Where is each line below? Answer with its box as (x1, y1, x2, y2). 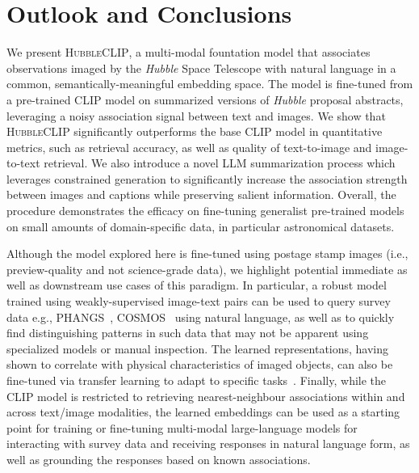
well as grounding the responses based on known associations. (6, 450, 311, 467)
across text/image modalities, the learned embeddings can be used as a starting (6, 403, 400, 420)
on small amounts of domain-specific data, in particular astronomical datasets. (6, 217, 395, 234)
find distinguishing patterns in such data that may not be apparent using (6, 324, 369, 341)
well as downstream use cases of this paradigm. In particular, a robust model (6, 277, 387, 294)
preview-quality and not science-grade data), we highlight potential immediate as (6, 260, 408, 277)
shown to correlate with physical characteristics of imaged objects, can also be (6, 356, 393, 373)
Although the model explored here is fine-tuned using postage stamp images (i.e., (6, 245, 409, 262)
